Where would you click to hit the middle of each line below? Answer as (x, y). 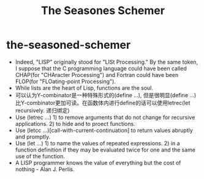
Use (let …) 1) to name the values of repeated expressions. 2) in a (97, 143)
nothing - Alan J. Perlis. (45, 169)
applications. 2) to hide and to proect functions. (75, 123)
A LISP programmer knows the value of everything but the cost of (98, 163)
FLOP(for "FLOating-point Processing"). (66, 81)
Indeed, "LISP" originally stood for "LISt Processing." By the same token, (107, 62)
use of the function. (40, 156)
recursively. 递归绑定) (42, 110)
